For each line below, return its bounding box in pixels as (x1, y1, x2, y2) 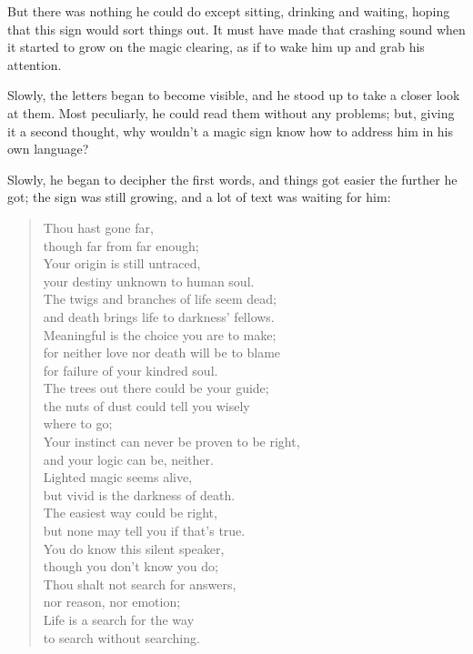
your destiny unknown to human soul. (43, 271, 255, 290)
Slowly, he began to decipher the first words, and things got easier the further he (7, 169, 458, 188)
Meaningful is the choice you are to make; (43, 325, 277, 344)
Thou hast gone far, (43, 217, 154, 236)
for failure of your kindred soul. (43, 360, 218, 379)
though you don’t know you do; (43, 557, 218, 576)
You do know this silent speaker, (43, 538, 225, 558)
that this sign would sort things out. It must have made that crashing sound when (7, 19, 466, 38)
